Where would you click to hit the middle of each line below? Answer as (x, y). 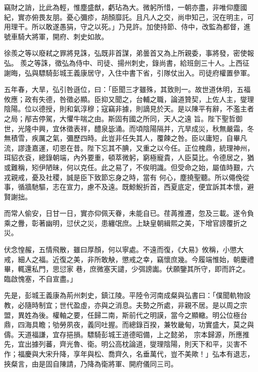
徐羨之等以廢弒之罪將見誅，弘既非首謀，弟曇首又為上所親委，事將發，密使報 (129, 53)
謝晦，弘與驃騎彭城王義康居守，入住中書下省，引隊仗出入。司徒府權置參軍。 (129, 72)
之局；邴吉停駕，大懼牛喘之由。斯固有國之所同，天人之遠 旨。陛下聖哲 (120, 118)
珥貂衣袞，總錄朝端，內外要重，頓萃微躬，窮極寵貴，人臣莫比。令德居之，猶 (129, 157)
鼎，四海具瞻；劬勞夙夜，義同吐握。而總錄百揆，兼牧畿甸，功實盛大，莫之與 (129, 325)
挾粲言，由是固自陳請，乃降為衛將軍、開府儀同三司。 (91, 363)
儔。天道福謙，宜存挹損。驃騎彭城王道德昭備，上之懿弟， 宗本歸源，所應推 (127, 334)
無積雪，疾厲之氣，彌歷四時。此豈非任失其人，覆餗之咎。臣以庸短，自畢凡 (126, 138)
